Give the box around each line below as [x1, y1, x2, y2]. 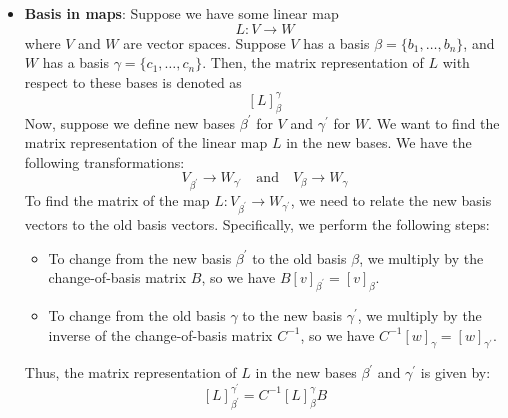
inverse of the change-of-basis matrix [48, 324, 273, 345]
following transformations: [24, 151, 185, 172]
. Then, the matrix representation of [202, 52, 424, 73]
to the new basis [242, 304, 343, 325]
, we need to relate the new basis [290, 190, 492, 211]
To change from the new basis [48, 247, 232, 268]
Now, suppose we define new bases [24, 112, 236, 133]
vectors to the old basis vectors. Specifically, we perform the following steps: [24, 213, 490, 234]
